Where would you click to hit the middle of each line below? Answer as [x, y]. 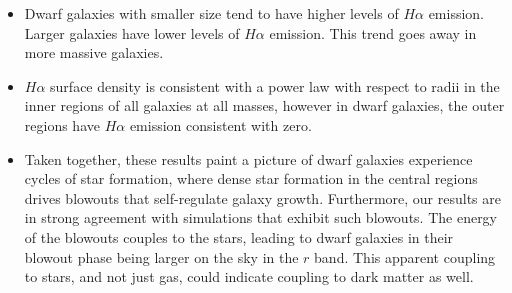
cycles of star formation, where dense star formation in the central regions [251, 178]
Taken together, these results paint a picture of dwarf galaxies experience [248, 158]
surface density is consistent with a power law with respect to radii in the [275, 85]
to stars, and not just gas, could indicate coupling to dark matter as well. [249, 276]
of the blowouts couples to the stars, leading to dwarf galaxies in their [239, 236]
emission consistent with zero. [220, 124]
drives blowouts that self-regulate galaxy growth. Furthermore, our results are [262, 197]
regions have [62, 124]
